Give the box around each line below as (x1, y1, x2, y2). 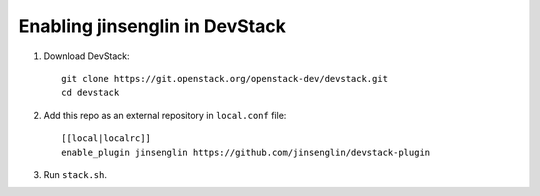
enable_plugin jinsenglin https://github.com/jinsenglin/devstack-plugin (61, 146, 431, 158)
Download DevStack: (43, 50, 130, 62)
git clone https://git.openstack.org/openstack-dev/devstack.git (61, 73, 389, 84)
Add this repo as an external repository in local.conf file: (43, 109, 287, 121)
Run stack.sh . (43, 168, 107, 180)
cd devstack (61, 87, 120, 99)
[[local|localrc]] (61, 133, 152, 144)
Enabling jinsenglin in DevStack (18, 15, 287, 37)
